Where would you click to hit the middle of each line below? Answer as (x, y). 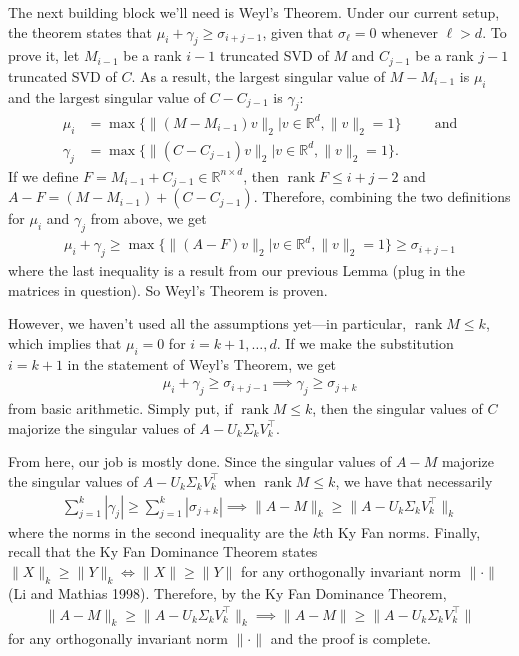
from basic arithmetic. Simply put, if (120, 408)
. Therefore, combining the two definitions (382, 196)
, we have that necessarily (414, 480)
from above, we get (148, 218)
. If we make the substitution (365, 342)
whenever (409, 31)
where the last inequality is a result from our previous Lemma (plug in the (236, 270)
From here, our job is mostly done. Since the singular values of (200, 461)
